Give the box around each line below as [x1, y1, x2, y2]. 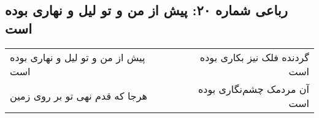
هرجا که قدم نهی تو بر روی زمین [10, 89, 147, 103]
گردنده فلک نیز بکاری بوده [199, 50, 309, 64]
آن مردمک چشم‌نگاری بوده [198, 81, 309, 96]
